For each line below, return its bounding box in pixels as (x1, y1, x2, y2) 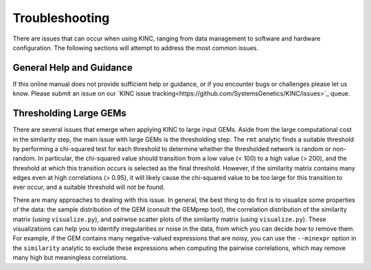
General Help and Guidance (12, 62, 133, 74)
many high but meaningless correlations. (12, 254, 128, 262)
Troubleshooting (12, 10, 110, 25)
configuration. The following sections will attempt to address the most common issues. (12, 43, 259, 52)
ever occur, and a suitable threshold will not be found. (12, 183, 165, 192)
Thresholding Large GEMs (12, 107, 126, 120)
